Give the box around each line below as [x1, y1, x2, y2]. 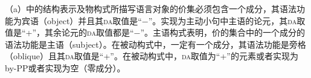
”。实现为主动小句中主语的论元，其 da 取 [148, 14, 306, 27]
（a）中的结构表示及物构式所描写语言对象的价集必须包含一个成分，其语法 [5, 2, 297, 15]
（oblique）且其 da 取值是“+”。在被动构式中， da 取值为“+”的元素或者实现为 [5, 50, 298, 62]
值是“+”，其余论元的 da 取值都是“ [5, 26, 134, 39]
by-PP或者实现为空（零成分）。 [5, 61, 126, 74]
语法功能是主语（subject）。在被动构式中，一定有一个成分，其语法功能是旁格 [5, 37, 306, 50]
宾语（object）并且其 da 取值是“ [21, 14, 142, 27]
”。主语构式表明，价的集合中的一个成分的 [140, 26, 306, 39]
